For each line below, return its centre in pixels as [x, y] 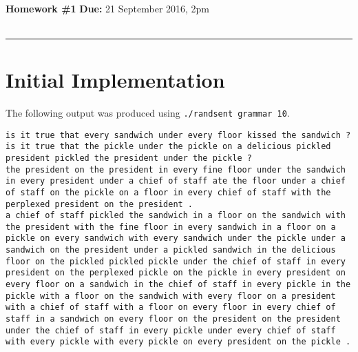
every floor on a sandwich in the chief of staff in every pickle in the [178, 285]
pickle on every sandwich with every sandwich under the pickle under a [176, 238]
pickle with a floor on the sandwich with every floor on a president [171, 296]
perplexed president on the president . [99, 204]
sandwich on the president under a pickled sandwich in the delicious [171, 250]
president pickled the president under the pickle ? [129, 158]
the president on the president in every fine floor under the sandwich [176, 169]
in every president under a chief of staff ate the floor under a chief [176, 181]
